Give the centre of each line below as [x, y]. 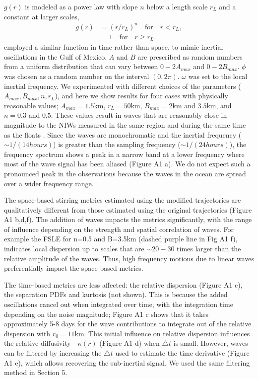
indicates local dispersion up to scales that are [74, 249]
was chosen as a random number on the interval [77, 76]
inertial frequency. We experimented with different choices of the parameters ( [123, 86]
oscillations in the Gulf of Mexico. [56, 56]
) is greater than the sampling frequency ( [117, 144]
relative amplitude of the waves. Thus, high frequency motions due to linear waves [129, 258]
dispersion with [27, 333]
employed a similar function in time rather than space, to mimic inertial [114, 47]
